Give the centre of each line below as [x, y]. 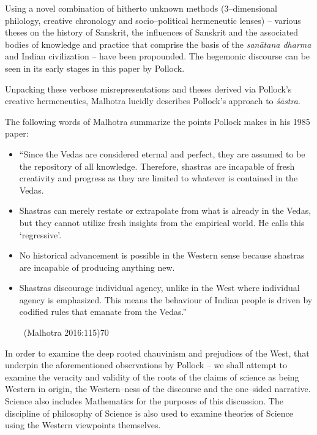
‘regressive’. [40, 234]
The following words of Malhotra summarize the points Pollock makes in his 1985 [158, 121]
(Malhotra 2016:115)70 [66, 332]
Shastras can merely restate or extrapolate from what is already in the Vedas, [165, 210]
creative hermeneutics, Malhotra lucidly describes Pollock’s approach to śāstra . [153, 101]
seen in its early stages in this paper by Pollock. [95, 68]
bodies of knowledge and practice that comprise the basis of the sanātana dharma [158, 44]
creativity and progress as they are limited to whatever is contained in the [158, 178]
